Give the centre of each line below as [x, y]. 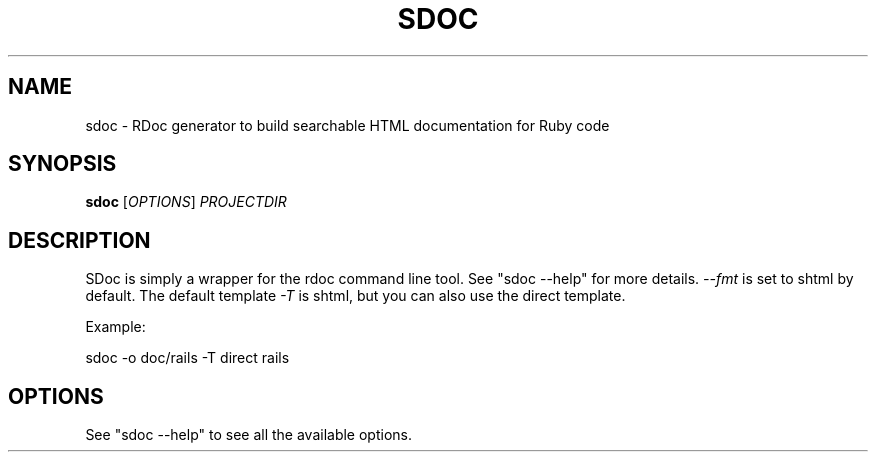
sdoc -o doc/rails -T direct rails [187, 358]
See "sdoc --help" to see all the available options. [248, 435]
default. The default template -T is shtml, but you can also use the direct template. [355, 296]
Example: [115, 327]
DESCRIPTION [79, 240]
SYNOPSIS [62, 164]
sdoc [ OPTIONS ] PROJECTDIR [186, 202]
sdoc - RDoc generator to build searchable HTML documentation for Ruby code [347, 125]
